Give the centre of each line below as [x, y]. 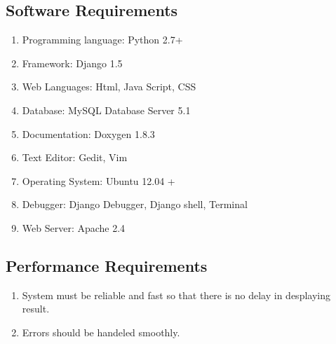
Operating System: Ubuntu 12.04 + [99, 180]
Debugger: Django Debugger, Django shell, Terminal [135, 204]
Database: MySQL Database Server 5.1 [106, 110]
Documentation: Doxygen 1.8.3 [88, 133]
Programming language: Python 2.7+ [102, 40]
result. [36, 309]
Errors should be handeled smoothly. [101, 332]
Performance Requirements [107, 265]
